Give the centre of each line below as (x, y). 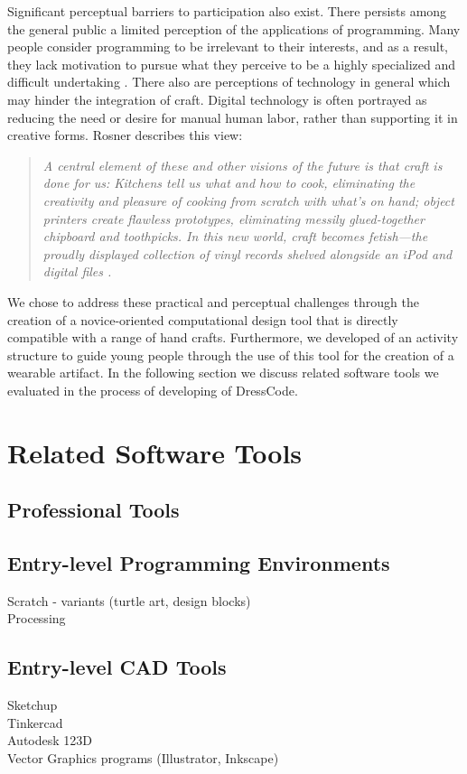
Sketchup (33, 705)
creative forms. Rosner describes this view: (125, 135)
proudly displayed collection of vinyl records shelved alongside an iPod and (248, 253)
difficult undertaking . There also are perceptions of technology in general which (229, 82)
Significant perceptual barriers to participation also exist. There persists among (227, 11)
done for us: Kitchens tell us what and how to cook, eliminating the (229, 183)
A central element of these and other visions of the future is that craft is (243, 165)
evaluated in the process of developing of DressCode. (153, 390)
